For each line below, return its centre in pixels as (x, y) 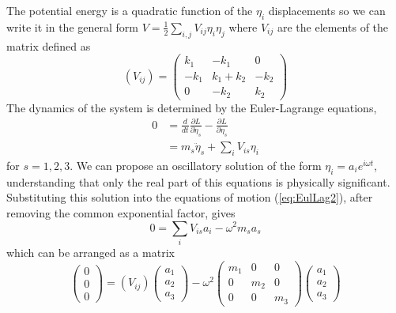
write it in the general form (72, 26)
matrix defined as (49, 45)
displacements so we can (327, 10)
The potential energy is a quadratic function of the (130, 10)
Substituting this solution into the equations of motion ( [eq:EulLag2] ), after (190, 197)
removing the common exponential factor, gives (121, 212)
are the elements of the (333, 26)
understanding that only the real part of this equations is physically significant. (198, 181)
